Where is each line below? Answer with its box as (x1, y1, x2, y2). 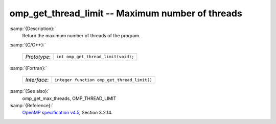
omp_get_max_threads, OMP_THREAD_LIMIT (22, 95, 117, 102)
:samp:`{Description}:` (9, 26, 56, 32)
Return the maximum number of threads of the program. (22, 32, 141, 38)
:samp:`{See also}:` (9, 88, 50, 94)
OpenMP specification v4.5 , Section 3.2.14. (22, 110, 112, 116)
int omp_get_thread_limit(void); (56, 54, 134, 60)
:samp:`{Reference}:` (9, 102, 54, 108)
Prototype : (25, 53, 51, 60)
